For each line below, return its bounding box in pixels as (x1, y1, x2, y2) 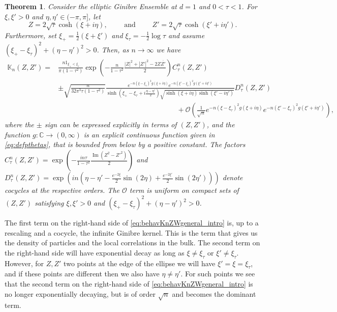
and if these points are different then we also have (5, 268, 160, 279)
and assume (168, 30, 205, 40)
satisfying (35, 197, 64, 208)
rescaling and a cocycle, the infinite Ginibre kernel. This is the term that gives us (5, 227, 258, 238)
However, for (5, 258, 44, 268)
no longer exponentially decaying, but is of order (5, 288, 156, 299)
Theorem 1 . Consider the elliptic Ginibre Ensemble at (5, 1, 177, 11)
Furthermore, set (5, 30, 57, 40)
